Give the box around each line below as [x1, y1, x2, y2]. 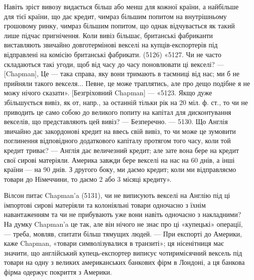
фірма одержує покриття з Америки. [4, 267, 112, 277]
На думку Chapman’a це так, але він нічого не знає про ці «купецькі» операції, [4, 219, 243, 229]
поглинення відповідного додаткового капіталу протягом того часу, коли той [4, 135, 231, 146]
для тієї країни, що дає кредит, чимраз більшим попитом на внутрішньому [4, 11, 227, 21]
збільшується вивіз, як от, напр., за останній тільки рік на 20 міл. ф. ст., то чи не [4, 97, 248, 107]
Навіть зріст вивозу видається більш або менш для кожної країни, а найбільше [4, 1, 239, 11]
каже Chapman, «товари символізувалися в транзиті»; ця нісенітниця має [4, 238, 224, 248]
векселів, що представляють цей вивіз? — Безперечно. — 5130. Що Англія [4, 116, 228, 127]
